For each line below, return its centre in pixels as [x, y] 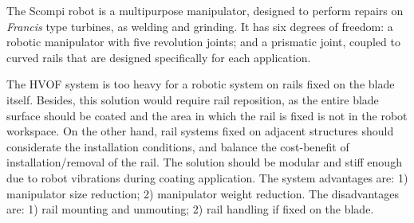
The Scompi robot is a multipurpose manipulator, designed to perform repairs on [205, 10]
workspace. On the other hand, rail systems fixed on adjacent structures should [200, 131]
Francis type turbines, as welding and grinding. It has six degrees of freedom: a [200, 26]
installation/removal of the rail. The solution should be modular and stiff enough [204, 162]
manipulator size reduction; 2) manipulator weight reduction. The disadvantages [203, 193]
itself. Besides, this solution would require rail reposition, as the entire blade [193, 99]
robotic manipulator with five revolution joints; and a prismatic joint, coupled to [203, 42]
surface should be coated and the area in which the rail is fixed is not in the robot [207, 115]
